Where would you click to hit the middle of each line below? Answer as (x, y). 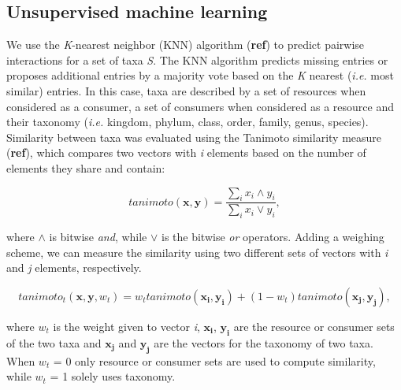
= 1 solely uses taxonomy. (113, 376)
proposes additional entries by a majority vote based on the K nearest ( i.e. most (200, 75)
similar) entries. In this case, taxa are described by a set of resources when (186, 90)
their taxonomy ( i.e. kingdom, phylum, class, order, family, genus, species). (188, 122)
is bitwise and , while (98, 237)
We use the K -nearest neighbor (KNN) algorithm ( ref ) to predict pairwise (186, 45)
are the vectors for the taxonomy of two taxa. (264, 342)
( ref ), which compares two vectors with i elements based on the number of (186, 152)
